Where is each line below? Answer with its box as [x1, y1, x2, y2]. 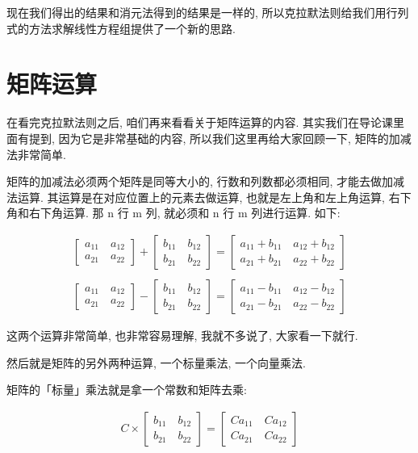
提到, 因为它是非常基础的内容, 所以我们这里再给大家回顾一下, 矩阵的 [28, 129, 389, 146]
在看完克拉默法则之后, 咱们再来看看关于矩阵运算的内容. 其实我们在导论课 [6, 114, 394, 131]
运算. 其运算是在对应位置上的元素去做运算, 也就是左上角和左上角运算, [17, 188, 385, 205]
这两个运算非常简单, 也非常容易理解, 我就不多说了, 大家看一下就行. [6, 326, 358, 343]
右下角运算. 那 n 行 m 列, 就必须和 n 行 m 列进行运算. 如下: [28, 204, 341, 221]
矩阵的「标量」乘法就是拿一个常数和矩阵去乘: [6, 381, 247, 398]
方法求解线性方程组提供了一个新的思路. [28, 19, 236, 36]
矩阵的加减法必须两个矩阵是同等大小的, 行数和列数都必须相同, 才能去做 [6, 173, 382, 190]
